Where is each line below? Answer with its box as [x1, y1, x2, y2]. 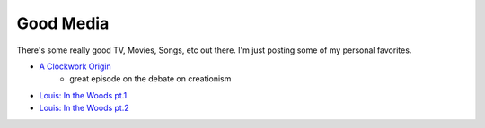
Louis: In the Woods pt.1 [39, 90, 128, 100]
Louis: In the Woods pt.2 [39, 103, 129, 114]
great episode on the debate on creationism [69, 73, 232, 84]
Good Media [16, 13, 110, 33]
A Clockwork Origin [39, 61, 111, 72]
